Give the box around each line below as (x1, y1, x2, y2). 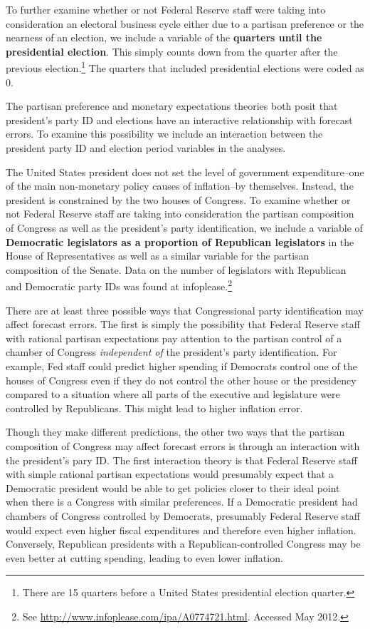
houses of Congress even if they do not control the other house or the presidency (6, 372, 356, 387)
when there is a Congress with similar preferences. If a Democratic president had (6, 494, 358, 509)
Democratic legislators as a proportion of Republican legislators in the (6, 234, 354, 249)
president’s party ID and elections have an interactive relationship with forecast (6, 112, 353, 127)
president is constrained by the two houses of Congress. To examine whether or (6, 192, 351, 207)
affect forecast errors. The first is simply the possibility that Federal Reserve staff (6, 317, 360, 332)
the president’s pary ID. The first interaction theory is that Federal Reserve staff (6, 452, 358, 467)
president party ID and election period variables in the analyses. (6, 140, 286, 155)
